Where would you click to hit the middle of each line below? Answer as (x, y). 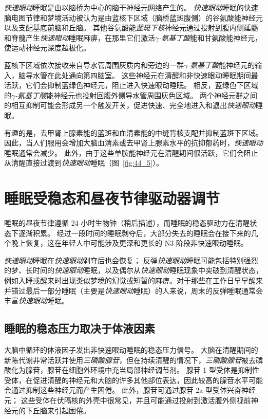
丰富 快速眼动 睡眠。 (36, 300)
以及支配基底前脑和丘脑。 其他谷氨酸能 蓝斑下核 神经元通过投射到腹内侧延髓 (131, 28)
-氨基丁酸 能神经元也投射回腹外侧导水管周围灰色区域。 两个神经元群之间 (136, 95)
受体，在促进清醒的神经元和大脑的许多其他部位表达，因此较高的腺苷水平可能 (133, 380)
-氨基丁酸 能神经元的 (221, 65)
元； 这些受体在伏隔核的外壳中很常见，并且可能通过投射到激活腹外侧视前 (128, 400)
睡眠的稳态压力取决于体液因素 (80, 328)
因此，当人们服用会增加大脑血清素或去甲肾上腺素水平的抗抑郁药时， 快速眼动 (133, 143)
